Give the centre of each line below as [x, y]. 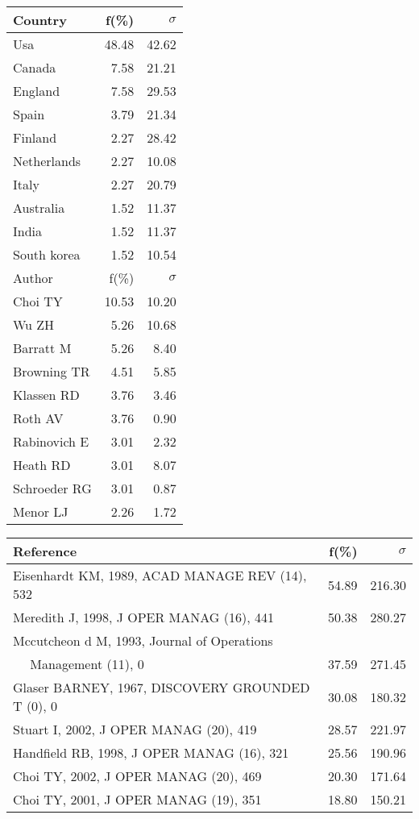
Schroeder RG [52, 488]
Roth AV [38, 418]
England [37, 91]
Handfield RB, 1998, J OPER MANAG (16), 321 [151, 752]
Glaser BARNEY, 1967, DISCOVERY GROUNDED [162, 687]
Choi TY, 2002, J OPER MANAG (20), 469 [137, 776]
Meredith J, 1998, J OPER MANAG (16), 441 [143, 617]
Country [40, 20]
